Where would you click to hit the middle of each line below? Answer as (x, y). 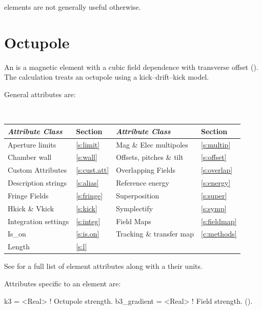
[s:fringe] (89, 195)
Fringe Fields (28, 195)
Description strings (37, 183)
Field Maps (134, 221)
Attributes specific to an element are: (63, 283)
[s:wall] (87, 157)
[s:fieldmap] (219, 221)
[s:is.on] (88, 234)
